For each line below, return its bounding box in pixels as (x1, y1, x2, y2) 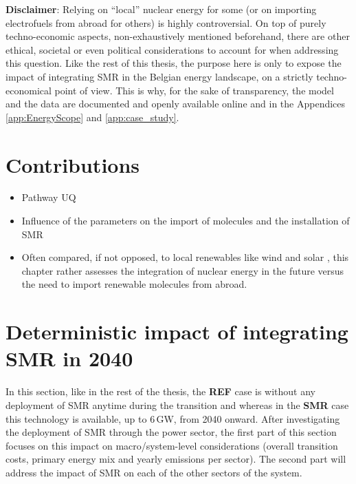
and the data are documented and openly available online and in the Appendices (5, 96, 346, 111)
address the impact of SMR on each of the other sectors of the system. (5, 465, 302, 479)
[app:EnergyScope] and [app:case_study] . (5, 109, 179, 124)
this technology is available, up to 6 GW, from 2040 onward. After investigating (5, 411, 340, 425)
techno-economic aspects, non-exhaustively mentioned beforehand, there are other (5, 29, 350, 43)
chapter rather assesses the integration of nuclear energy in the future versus (21, 263, 344, 277)
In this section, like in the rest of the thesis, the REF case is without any (5, 384, 316, 399)
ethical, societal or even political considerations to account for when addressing (5, 42, 339, 56)
